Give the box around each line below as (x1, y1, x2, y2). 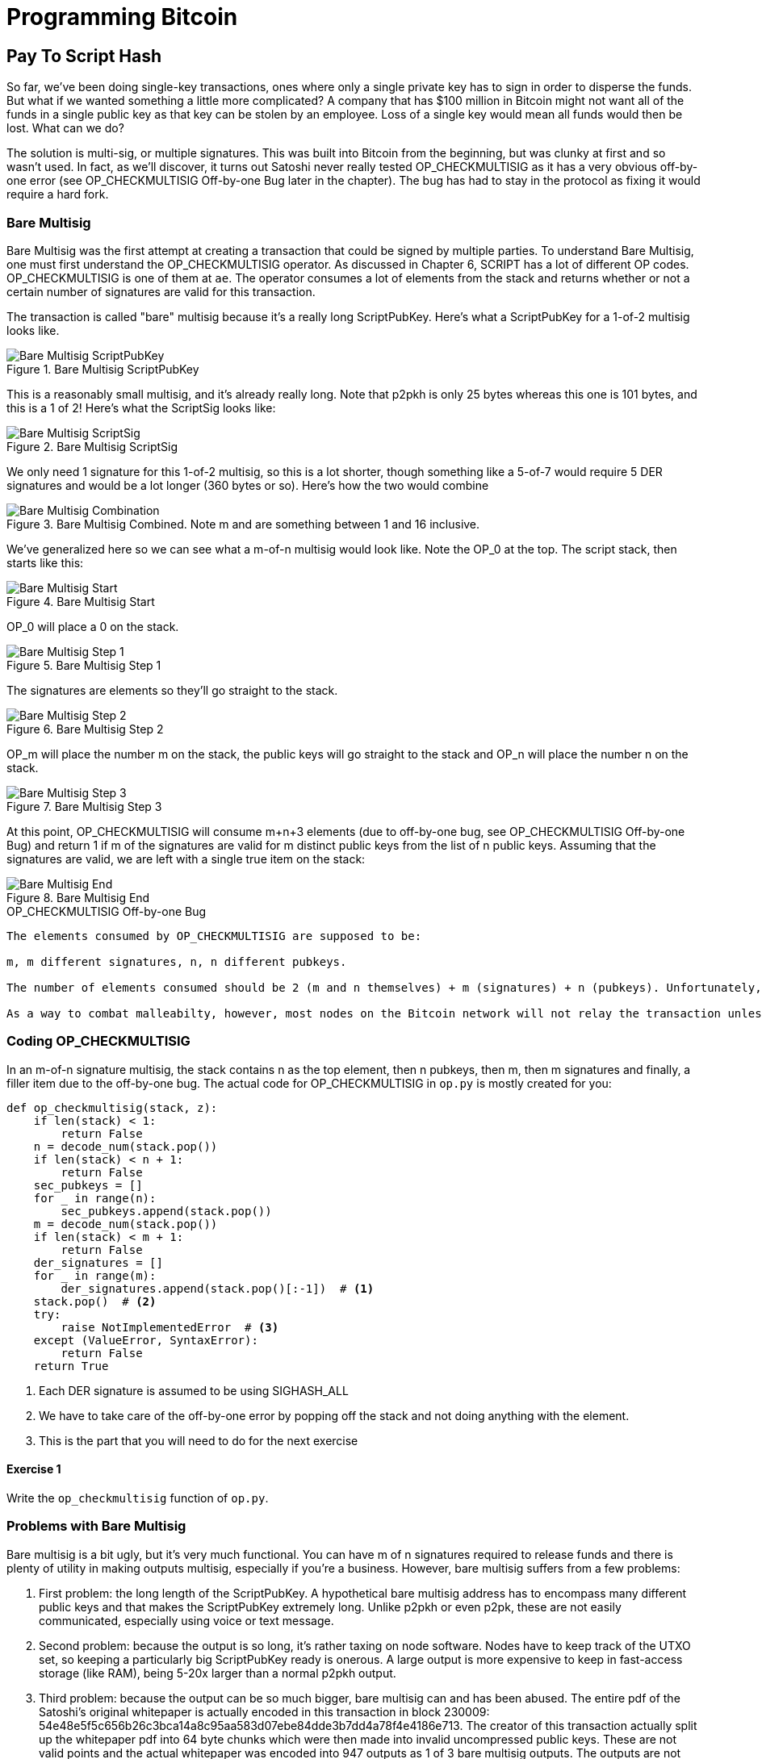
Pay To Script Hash (6, 45, 162, 66)
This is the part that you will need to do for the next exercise (39, 1433, 358, 1448)
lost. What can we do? (6, 121, 124, 136)
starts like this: (6, 555, 84, 570)
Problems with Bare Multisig (6, 1518, 186, 1535)
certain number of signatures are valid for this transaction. (6, 284, 316, 299)
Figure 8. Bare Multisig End (6, 890, 150, 905)
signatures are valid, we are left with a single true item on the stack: (6, 851, 366, 866)
